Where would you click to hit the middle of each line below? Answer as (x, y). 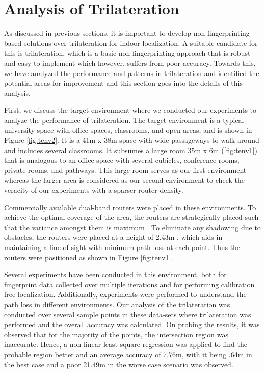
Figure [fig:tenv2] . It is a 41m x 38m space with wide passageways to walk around (132, 140)
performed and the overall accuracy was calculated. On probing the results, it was (132, 324)
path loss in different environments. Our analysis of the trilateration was (117, 304)
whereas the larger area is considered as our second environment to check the (124, 180)
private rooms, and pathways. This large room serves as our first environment (125, 170)
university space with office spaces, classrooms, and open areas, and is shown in (128, 130)
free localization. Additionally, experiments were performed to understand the (125, 294)
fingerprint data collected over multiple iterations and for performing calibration (129, 284)
